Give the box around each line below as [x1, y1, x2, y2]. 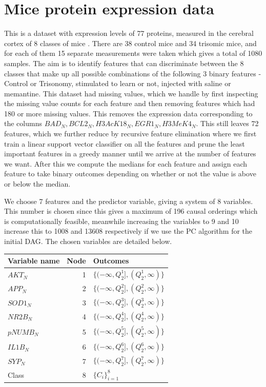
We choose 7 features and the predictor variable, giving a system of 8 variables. [4, 195, 253, 206]
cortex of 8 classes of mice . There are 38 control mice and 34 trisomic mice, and [4, 37, 257, 48]
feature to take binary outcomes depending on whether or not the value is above [4, 168, 256, 179]
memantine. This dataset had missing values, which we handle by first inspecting [4, 88, 258, 98]
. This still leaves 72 [196, 118, 259, 129]
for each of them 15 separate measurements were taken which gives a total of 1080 [4, 48, 262, 58]
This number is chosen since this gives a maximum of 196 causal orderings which [4, 206, 258, 216]
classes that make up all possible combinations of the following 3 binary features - [4, 68, 261, 78]
